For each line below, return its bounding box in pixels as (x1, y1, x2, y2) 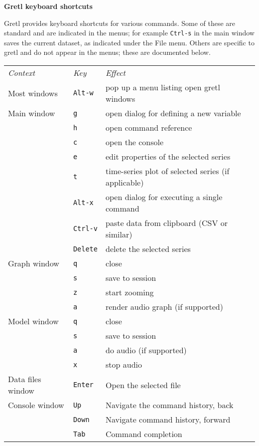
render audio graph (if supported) (105, 301, 223, 313)
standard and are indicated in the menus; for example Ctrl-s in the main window (4, 27, 255, 38)
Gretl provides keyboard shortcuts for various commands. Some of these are (4, 17, 236, 28)
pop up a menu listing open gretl (105, 81, 220, 93)
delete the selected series (105, 243, 191, 255)
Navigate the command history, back (105, 399, 234, 411)
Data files (8, 373, 41, 385)
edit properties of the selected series (105, 151, 231, 163)
